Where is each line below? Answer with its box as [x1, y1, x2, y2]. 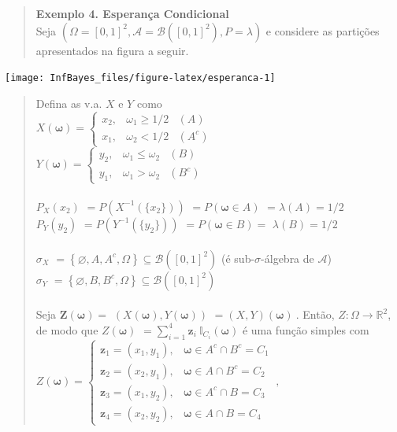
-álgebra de [261, 249, 314, 266]
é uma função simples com [242, 321, 369, 338]
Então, [302, 306, 335, 323]
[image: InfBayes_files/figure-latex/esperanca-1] [5, 72, 276, 84]
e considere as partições [265, 22, 380, 39]
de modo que [35, 321, 98, 338]
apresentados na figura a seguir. [35, 42, 189, 58]
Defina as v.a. [35, 95, 102, 112]
